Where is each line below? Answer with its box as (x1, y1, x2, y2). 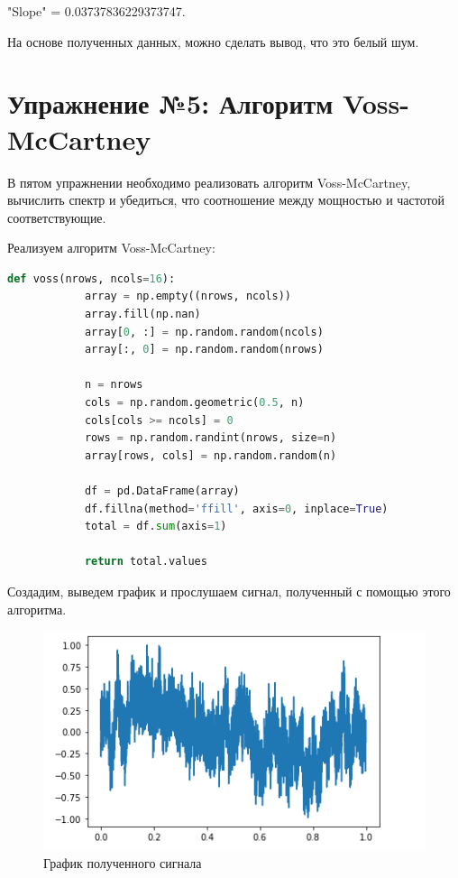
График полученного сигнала (43, 854, 202, 873)
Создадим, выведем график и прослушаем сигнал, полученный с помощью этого (7, 581, 451, 600)
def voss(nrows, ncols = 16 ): (7, 272, 176, 285)
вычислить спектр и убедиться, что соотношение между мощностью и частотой (7, 190, 444, 209)
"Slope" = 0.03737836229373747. (7, 2, 186, 20)
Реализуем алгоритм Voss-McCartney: (7, 238, 215, 257)
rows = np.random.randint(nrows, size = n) (84, 431, 337, 445)
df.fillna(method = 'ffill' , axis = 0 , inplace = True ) (84, 502, 389, 515)
